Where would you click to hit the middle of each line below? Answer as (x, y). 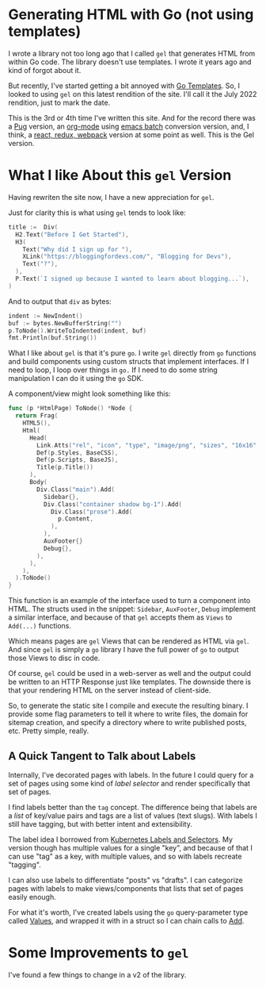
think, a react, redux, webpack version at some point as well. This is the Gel (131, 134)
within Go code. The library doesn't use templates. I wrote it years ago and (130, 62)
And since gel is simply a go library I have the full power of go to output (123, 650)
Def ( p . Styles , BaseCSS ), (78, 453)
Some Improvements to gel (99, 953)
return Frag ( (37, 416)
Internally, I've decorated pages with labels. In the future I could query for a (131, 774)
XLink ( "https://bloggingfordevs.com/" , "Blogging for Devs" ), (127, 257)
